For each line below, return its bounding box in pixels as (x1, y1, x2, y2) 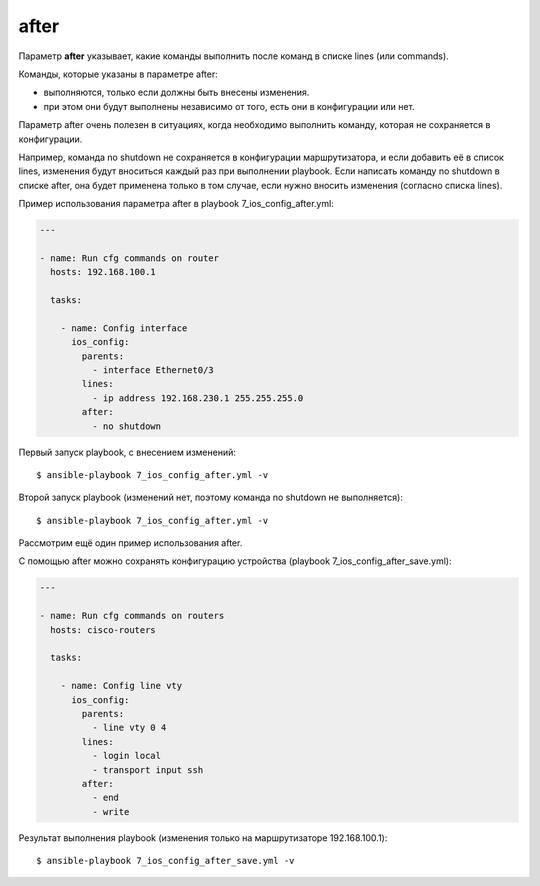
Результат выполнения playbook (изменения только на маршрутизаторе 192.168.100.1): (18, 831, 388, 844)
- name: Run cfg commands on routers (39, 610, 225, 622)
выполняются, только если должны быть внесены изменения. (43, 86, 310, 99)
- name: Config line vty (60, 680, 183, 692)
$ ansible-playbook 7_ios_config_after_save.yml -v (36, 855, 295, 867)
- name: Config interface (60, 322, 188, 334)
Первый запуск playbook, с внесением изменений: (18, 446, 237, 458)
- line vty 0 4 (91, 722, 167, 734)
